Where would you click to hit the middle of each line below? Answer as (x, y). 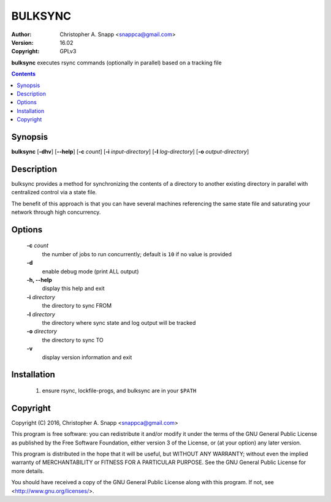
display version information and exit (87, 357)
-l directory (41, 314)
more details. (28, 471)
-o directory (42, 332)
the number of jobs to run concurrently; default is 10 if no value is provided (137, 254)
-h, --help (39, 280)
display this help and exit (73, 289)
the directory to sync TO (73, 340)
